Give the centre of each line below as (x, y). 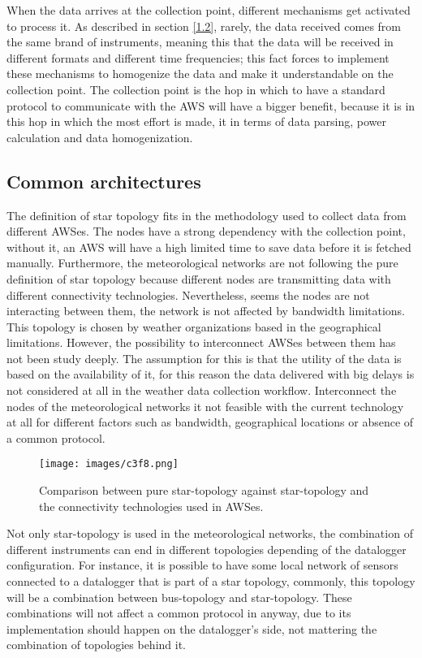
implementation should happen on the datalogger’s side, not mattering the (192, 628)
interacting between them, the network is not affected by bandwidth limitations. (206, 311)
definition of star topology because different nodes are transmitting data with (199, 278)
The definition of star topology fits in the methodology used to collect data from (207, 215)
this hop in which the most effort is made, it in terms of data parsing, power (196, 121)
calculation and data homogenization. (100, 137)
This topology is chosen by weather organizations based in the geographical (194, 326)
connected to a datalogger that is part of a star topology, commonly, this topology (211, 581)
